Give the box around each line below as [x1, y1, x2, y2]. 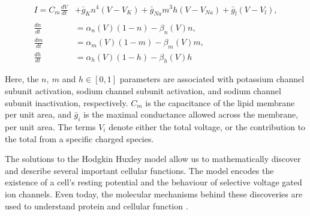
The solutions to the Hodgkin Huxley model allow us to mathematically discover [5, 152, 301, 165]
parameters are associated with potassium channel [119, 73, 305, 85]
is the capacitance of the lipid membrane [145, 96, 295, 109]
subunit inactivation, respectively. [5, 96, 128, 109]
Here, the [5, 73, 39, 85]
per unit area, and [5, 108, 71, 121]
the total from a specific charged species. [5, 132, 154, 145]
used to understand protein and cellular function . [5, 199, 188, 212]
